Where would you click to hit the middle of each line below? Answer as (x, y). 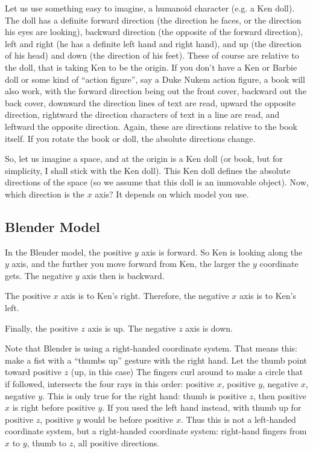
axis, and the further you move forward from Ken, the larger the (131, 264)
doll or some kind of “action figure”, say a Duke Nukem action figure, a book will (155, 79)
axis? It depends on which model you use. (172, 194)
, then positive (280, 395)
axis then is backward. (123, 275)
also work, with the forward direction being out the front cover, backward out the (156, 91)
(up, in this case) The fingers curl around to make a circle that (187, 372)
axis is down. (209, 328)
